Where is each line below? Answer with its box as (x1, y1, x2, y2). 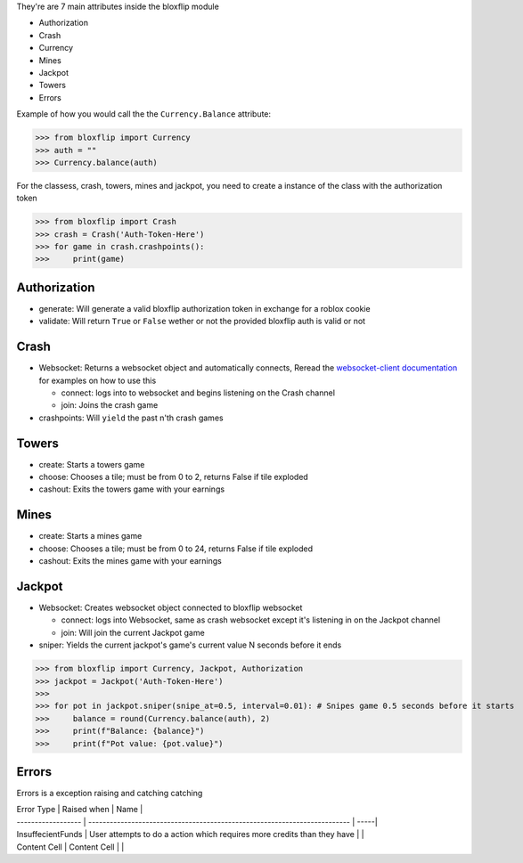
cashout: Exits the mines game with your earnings (38, 556, 222, 566)
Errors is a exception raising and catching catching (16, 788, 203, 799)
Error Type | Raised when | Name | (16, 804, 143, 815)
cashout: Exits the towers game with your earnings (38, 484, 225, 494)
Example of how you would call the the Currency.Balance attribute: (16, 109, 272, 119)
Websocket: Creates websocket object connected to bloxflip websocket (38, 602, 303, 614)
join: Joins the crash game (61, 400, 159, 411)
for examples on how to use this (38, 375, 157, 386)
